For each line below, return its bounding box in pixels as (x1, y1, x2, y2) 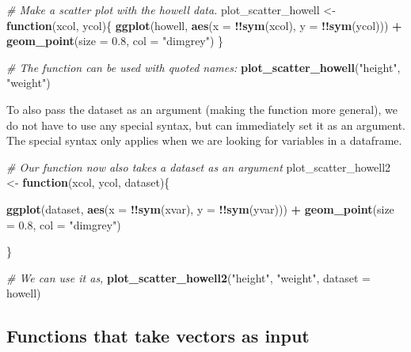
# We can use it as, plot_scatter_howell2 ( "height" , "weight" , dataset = (6, 269, 371, 286)
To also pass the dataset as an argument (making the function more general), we (6, 100, 398, 117)
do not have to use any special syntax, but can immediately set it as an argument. (6, 116, 405, 133)
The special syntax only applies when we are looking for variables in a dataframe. (6, 132, 402, 149)
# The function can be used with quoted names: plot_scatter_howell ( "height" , (6, 59, 401, 75)
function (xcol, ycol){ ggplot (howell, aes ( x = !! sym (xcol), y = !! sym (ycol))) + (6, 17, 402, 33)
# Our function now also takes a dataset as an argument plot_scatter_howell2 (6, 158, 391, 175)
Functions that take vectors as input (6, 324, 310, 348)
